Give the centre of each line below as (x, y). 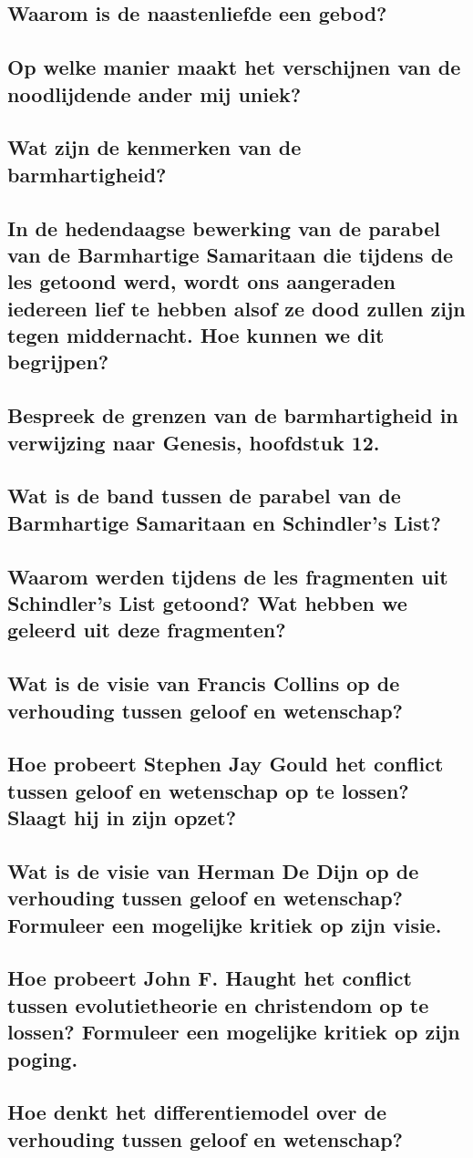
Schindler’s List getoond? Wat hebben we (207, 602)
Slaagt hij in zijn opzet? (122, 817)
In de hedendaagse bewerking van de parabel (224, 227)
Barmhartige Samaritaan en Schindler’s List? (224, 522)
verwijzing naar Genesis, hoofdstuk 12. (194, 442)
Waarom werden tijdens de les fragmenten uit (228, 576)
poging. (43, 1058)
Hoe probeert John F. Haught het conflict (210, 978)
